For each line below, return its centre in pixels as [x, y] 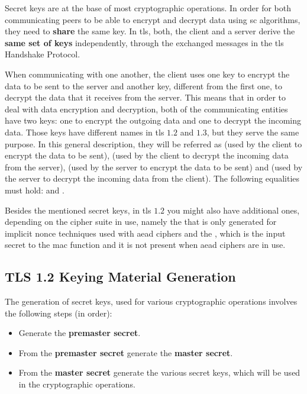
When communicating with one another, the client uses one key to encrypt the [147, 74]
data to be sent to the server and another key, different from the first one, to [144, 85]
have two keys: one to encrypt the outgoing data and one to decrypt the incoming [153, 120]
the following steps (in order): [59, 313]
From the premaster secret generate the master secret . [126, 352]
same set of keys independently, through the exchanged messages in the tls [144, 42]
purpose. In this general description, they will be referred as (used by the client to [153, 143]
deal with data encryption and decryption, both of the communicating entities [146, 109]
